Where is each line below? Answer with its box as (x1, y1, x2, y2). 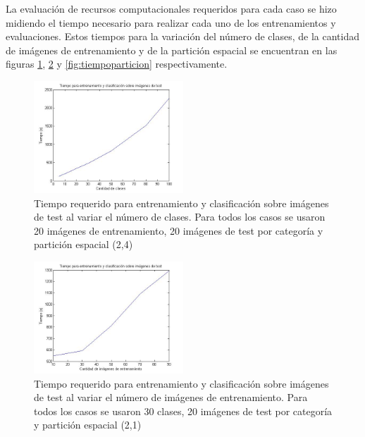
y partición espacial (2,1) (34, 417, 142, 432)
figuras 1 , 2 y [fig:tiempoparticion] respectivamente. (6, 56, 228, 71)
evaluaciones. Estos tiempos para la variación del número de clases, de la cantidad (6, 29, 360, 44)
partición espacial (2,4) (34, 237, 133, 252)
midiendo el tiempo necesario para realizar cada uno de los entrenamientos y (6, 15, 336, 30)
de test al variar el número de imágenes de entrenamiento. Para (34, 390, 308, 405)
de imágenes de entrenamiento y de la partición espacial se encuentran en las (6, 42, 338, 57)
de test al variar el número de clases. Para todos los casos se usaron (34, 209, 326, 224)
